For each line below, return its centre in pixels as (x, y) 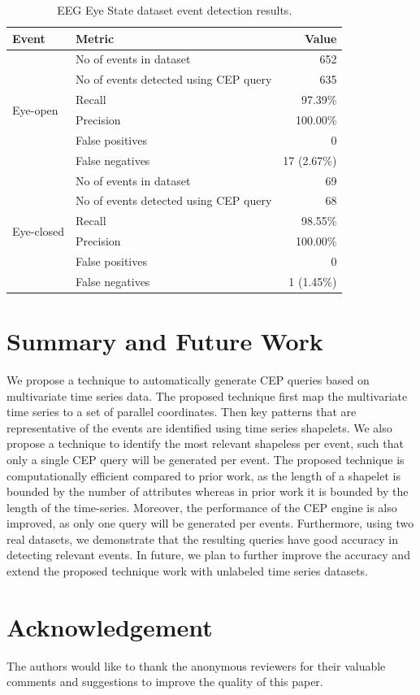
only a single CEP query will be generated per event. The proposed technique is (206, 459)
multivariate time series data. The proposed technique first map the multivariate (207, 395)
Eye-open (35, 109)
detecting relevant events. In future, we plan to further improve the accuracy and (208, 555)
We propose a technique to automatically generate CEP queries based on (188, 379)
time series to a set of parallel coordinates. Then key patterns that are (182, 412)
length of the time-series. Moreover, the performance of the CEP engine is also (202, 507)
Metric (95, 38)
